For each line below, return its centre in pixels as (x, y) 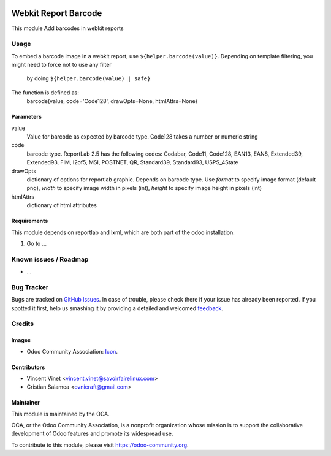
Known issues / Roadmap (50, 259)
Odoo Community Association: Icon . (72, 351)
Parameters (27, 117)
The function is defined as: (45, 93)
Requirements (30, 221)
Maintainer (25, 403)
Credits (22, 324)
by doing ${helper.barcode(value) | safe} (89, 78)
